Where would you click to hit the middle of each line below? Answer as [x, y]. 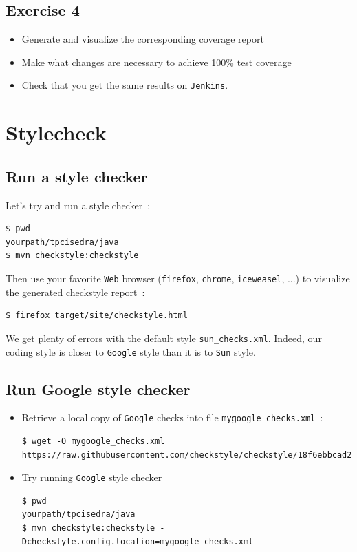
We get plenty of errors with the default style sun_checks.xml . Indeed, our [164, 338]
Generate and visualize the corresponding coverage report [143, 39]
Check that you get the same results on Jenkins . [125, 85]
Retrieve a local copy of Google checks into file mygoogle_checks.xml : [172, 417]
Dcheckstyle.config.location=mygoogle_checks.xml [138, 541]
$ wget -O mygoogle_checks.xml [93, 442]
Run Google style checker [98, 389]
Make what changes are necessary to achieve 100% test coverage [156, 62]
